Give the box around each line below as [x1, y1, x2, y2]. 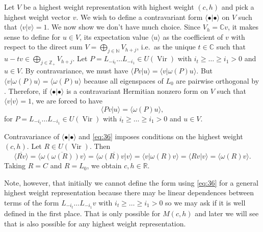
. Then [89, 141, 111, 151]
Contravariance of [4, 131, 60, 141]
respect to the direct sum [4, 41, 83, 52]
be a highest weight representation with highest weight [23, 2, 194, 12]
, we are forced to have [32, 95, 102, 106]
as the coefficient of [163, 31, 223, 42]
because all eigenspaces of [84, 75, 164, 86]
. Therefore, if [4, 85, 47, 96]
